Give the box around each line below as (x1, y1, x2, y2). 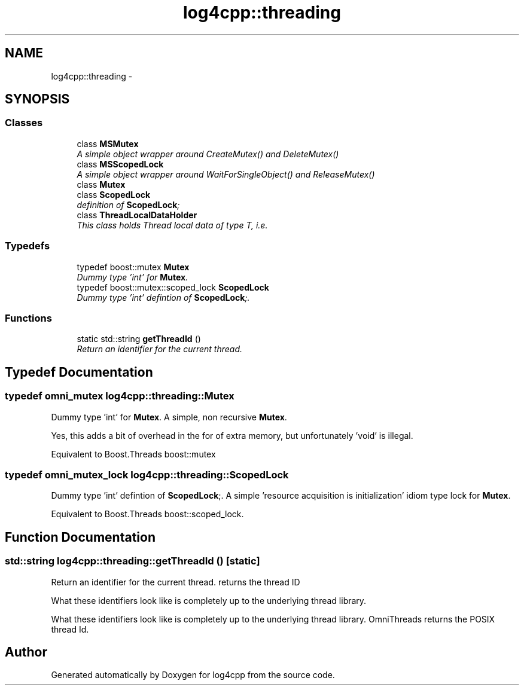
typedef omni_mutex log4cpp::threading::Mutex (5, 390, 234, 402)
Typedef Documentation (5, 364, 153, 380)
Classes (5, 117, 43, 129)
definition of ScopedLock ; (77, 199, 180, 210)
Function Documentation (5, 529, 156, 545)
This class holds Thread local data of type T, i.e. (77, 219, 268, 230)
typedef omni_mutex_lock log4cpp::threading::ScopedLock (5, 468, 289, 481)
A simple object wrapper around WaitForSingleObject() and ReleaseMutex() (77, 169, 375, 179)
